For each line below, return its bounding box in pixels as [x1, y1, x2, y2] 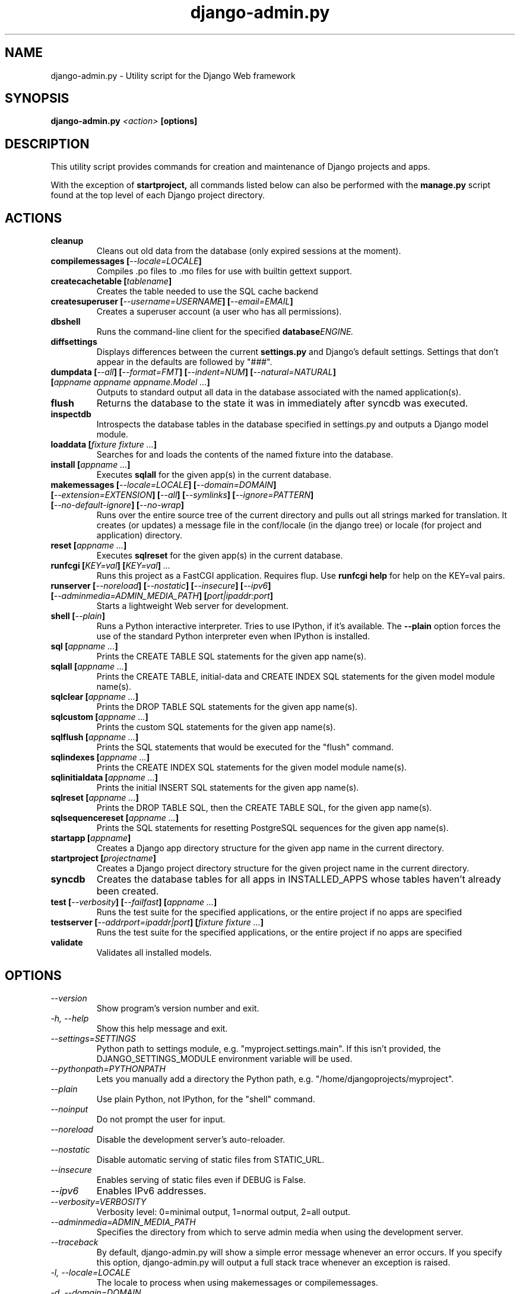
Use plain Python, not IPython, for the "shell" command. [96, 1093, 315, 1104]
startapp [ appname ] [50, 833, 131, 843]
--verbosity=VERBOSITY [50, 1196, 147, 1207]
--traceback [50, 1236, 99, 1247]
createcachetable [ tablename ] [50, 276, 172, 287]
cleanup [50, 236, 84, 246]
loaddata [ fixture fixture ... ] [50, 439, 157, 450]
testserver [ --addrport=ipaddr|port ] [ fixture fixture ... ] [50, 917, 264, 928]
